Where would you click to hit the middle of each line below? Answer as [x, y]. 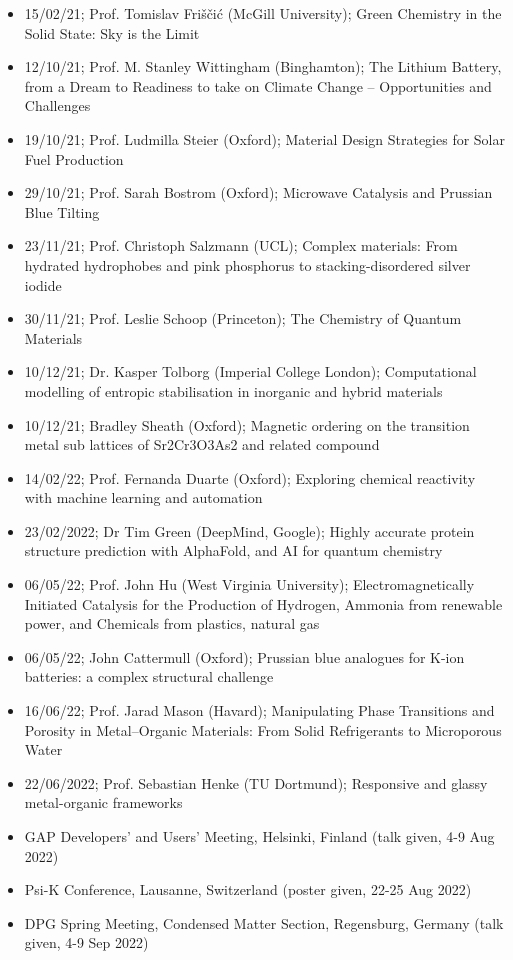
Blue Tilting [62, 211]
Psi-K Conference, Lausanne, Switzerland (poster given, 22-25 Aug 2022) [248, 889]
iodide [43, 284]
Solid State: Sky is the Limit [112, 32]
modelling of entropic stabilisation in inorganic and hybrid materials [233, 390]
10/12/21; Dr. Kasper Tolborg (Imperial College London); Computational [250, 371]
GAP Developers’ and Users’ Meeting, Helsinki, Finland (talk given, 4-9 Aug [259, 836]
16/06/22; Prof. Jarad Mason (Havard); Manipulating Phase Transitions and [259, 710]
